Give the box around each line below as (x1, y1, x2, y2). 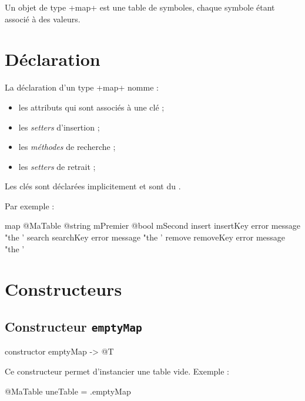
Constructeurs (5, 277, 122, 301)
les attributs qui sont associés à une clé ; (18, 101, 165, 113)
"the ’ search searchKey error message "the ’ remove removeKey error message (5, 231, 286, 243)
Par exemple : (5, 199, 55, 212)
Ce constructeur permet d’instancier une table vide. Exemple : (5, 365, 230, 377)
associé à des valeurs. (5, 12, 81, 25)
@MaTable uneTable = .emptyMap (5, 385, 131, 397)
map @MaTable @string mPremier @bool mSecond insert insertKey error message (5, 219, 300, 232)
